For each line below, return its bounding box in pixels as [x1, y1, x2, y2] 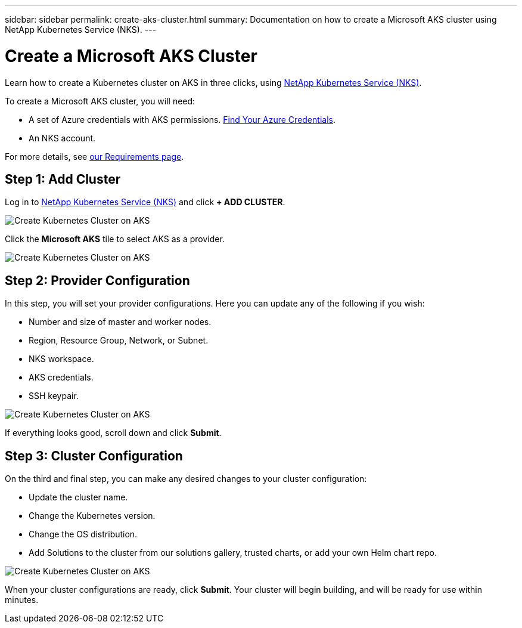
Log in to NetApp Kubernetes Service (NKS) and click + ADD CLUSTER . [5, 197, 285, 208]
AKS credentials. [29, 372, 94, 383]
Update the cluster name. [29, 492, 128, 503]
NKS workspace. [29, 354, 94, 364]
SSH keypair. [29, 391, 79, 401]
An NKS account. [29, 132, 96, 143]
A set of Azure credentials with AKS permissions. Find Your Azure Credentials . [29, 114, 335, 125]
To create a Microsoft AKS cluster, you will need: [5, 95, 195, 106]
